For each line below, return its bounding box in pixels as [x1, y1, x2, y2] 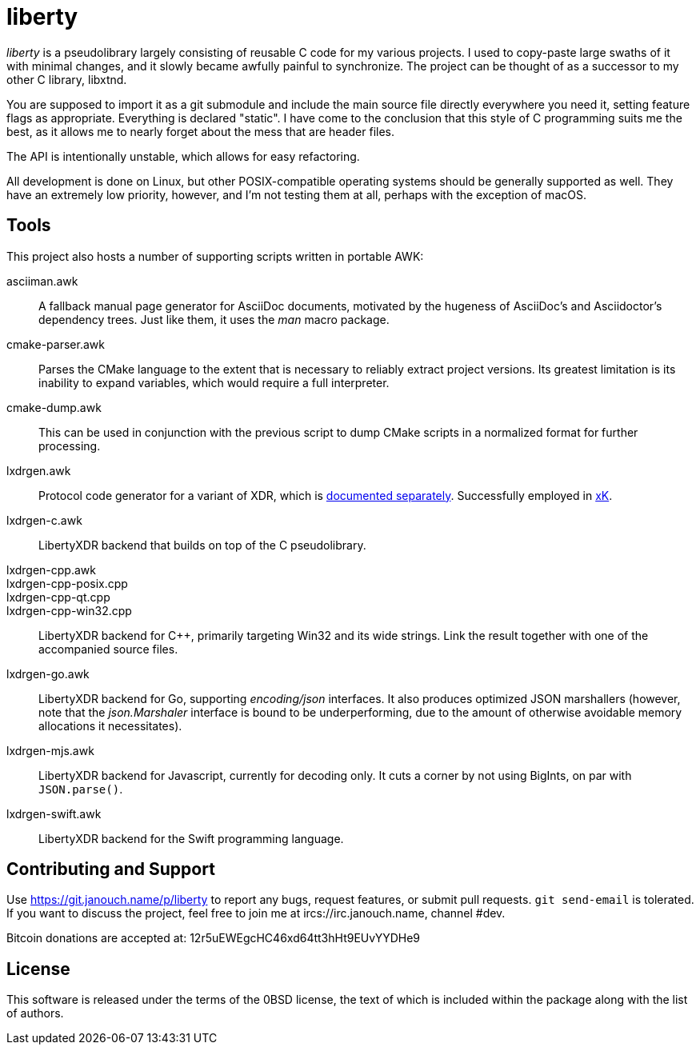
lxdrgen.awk [6, 463, 71, 478]
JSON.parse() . [38, 781, 123, 796]
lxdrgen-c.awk [6, 513, 82, 527]
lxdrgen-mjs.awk [6, 743, 94, 757]
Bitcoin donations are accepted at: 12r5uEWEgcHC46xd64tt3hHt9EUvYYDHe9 [6, 931, 420, 945]
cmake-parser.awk [6, 337, 105, 351]
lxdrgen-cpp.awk [6, 562, 96, 577]
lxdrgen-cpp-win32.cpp [6, 603, 132, 617]
